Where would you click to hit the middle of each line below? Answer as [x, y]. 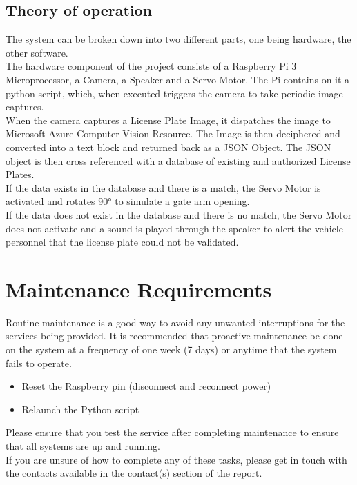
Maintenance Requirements [139, 289]
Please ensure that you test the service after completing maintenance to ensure [172, 432]
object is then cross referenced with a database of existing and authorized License [178, 160]
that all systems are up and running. [83, 445]
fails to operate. [39, 363]
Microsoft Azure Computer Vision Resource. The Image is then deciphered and [173, 133]
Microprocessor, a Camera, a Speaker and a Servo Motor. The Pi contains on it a [178, 79]
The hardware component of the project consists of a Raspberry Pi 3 [151, 66]
